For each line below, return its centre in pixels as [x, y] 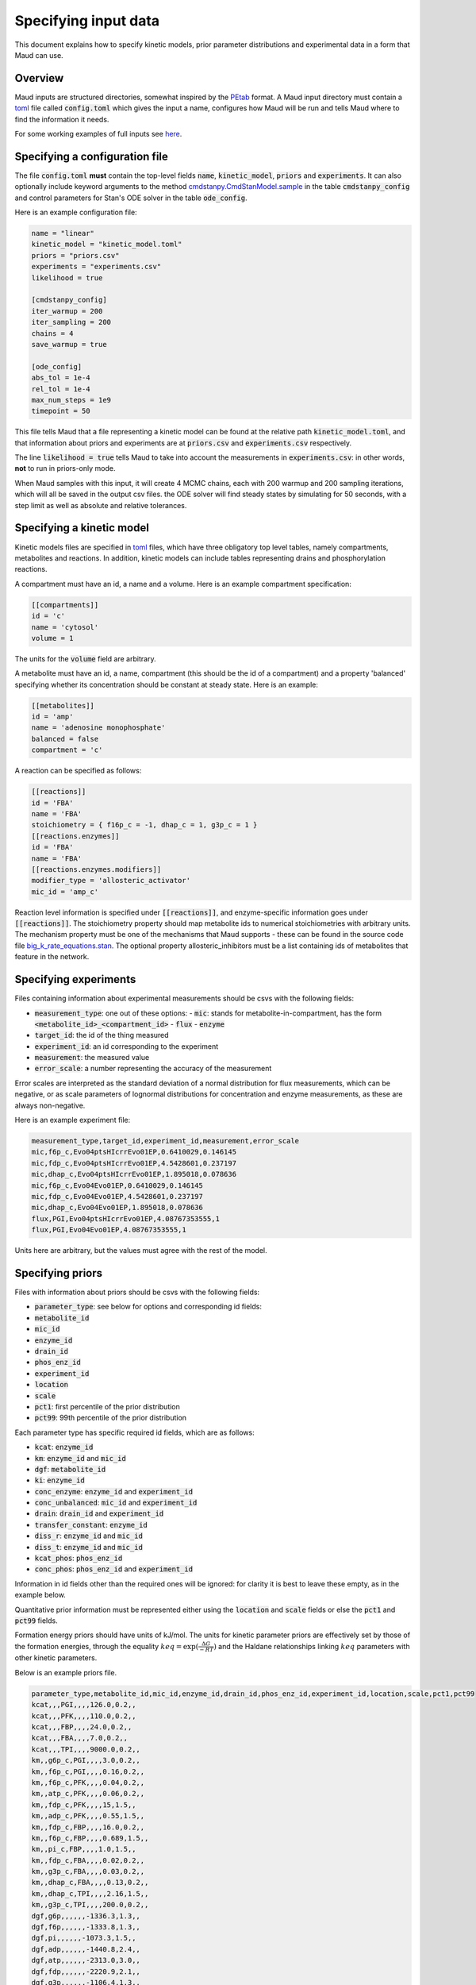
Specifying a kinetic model [82, 528]
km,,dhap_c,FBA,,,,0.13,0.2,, [90, 1883]
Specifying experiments [75, 979]
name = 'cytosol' [65, 627]
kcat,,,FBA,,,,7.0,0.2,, [80, 1738]
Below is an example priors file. [66, 1672]
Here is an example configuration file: [76, 212]
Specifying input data [87, 21]
